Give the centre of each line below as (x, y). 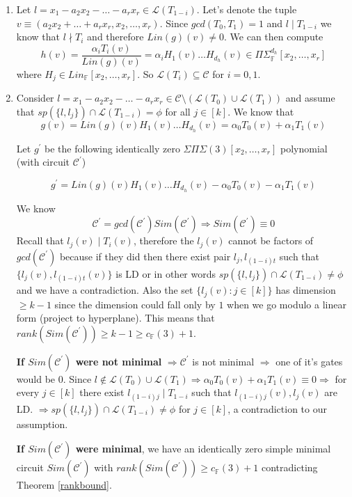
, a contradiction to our (277, 408)
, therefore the (163, 240)
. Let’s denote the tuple (247, 9)
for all (178, 111)
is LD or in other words (166, 273)
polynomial (304, 148)
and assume (310, 98)
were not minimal (119, 361)
